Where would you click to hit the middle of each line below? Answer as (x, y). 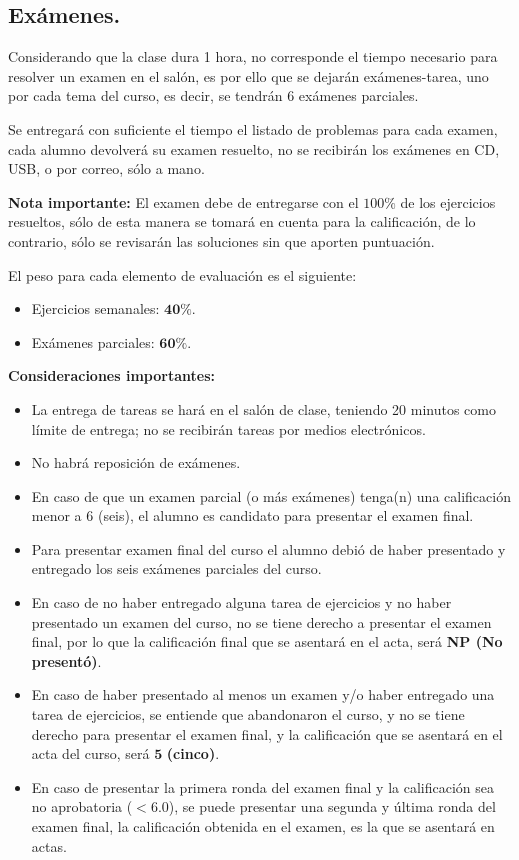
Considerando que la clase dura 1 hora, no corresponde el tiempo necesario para (253, 56)
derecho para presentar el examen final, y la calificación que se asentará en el (267, 733)
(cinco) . (193, 753)
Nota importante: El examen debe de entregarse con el (183, 201)
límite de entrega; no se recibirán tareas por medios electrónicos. (228, 428)
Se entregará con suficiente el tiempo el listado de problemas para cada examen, (253, 128)
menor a (56, 515)
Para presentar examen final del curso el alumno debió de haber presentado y (268, 548)
